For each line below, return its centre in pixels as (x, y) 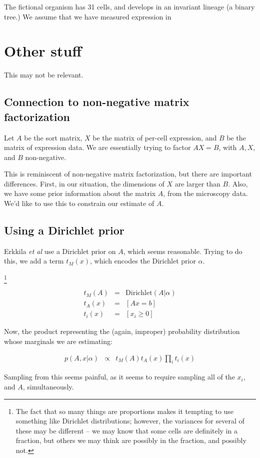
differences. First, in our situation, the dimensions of (84, 183)
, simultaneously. (48, 387)
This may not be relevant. (44, 75)
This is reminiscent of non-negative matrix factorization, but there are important (128, 174)
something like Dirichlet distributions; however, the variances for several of (130, 421)
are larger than (197, 183)
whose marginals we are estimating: (58, 341)
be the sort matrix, (53, 137)
